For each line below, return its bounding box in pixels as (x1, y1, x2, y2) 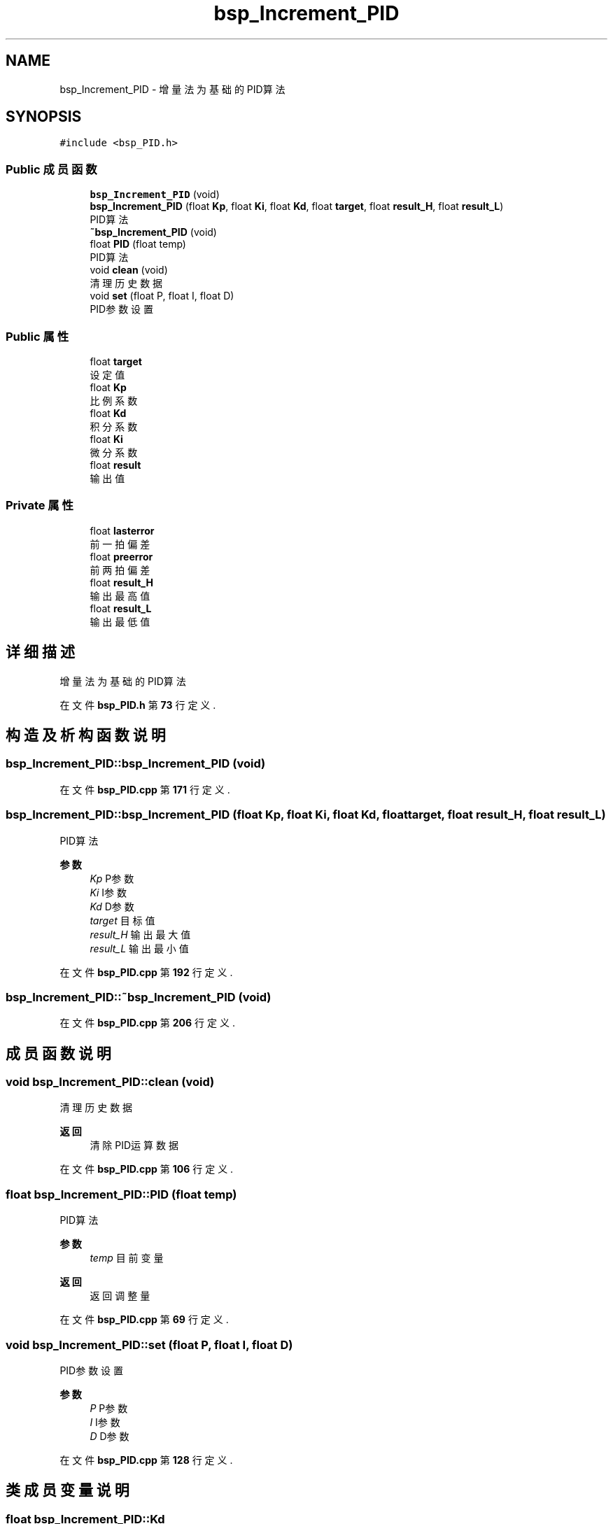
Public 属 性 (6, 329, 69, 344)
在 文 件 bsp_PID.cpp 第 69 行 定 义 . (59, 1313, 229, 1326)
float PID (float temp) (90, 238, 186, 251)
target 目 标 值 (90, 914, 155, 926)
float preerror (90, 550, 153, 563)
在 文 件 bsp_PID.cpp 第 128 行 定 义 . (59, 1453, 233, 1466)
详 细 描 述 (6, 643, 75, 661)
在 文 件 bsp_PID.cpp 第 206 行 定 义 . (59, 1017, 235, 1029)
